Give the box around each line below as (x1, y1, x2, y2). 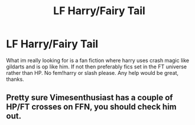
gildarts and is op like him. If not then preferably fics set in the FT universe (6, 63, 187, 70)
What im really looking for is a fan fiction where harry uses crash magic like (6, 57, 190, 64)
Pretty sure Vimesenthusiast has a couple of (6, 93, 173, 103)
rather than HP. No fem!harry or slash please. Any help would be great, (6, 69, 179, 76)
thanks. (6, 75, 25, 83)
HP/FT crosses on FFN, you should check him (6, 102, 177, 112)
